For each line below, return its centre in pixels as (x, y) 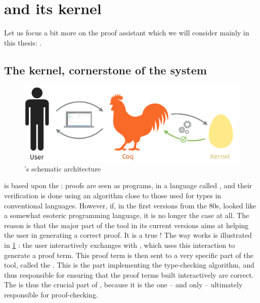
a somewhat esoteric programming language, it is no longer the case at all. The (127, 215)
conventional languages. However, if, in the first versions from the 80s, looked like (130, 205)
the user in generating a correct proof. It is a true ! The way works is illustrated (128, 235)
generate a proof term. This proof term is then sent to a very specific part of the (129, 255)
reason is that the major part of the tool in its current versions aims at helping (126, 225)
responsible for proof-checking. (51, 294)
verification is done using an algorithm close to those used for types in (113, 195)
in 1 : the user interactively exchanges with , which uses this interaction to (120, 245)
